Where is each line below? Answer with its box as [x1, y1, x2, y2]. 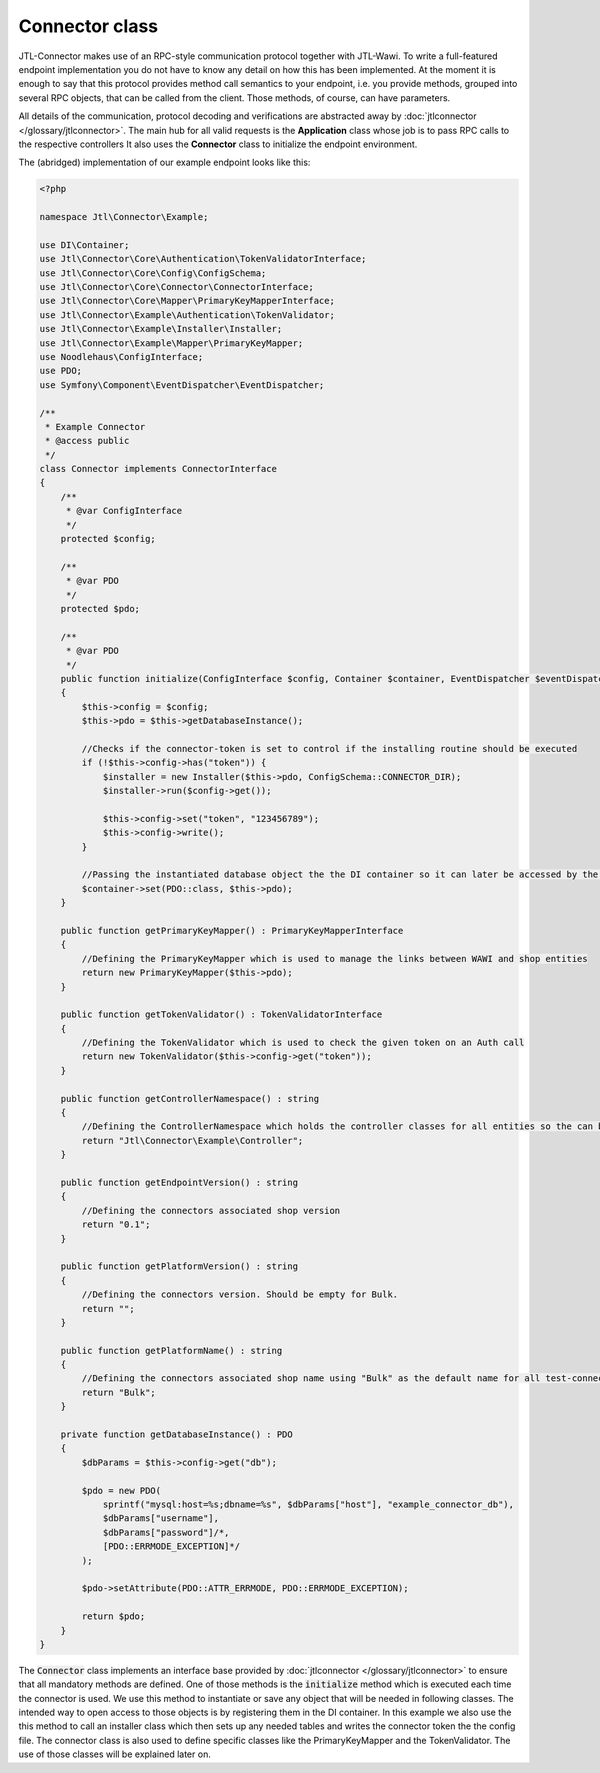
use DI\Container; [39, 239, 130, 250]
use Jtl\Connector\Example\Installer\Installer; [39, 323, 283, 335]
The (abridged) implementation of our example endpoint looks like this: [18, 156, 311, 169]
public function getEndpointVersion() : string [60, 1177, 299, 1188]
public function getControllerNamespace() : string [60, 1093, 320, 1104]
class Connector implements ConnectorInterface [39, 463, 277, 475]
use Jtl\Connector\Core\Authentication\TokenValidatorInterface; [39, 253, 367, 265]
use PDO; [39, 365, 83, 377]
